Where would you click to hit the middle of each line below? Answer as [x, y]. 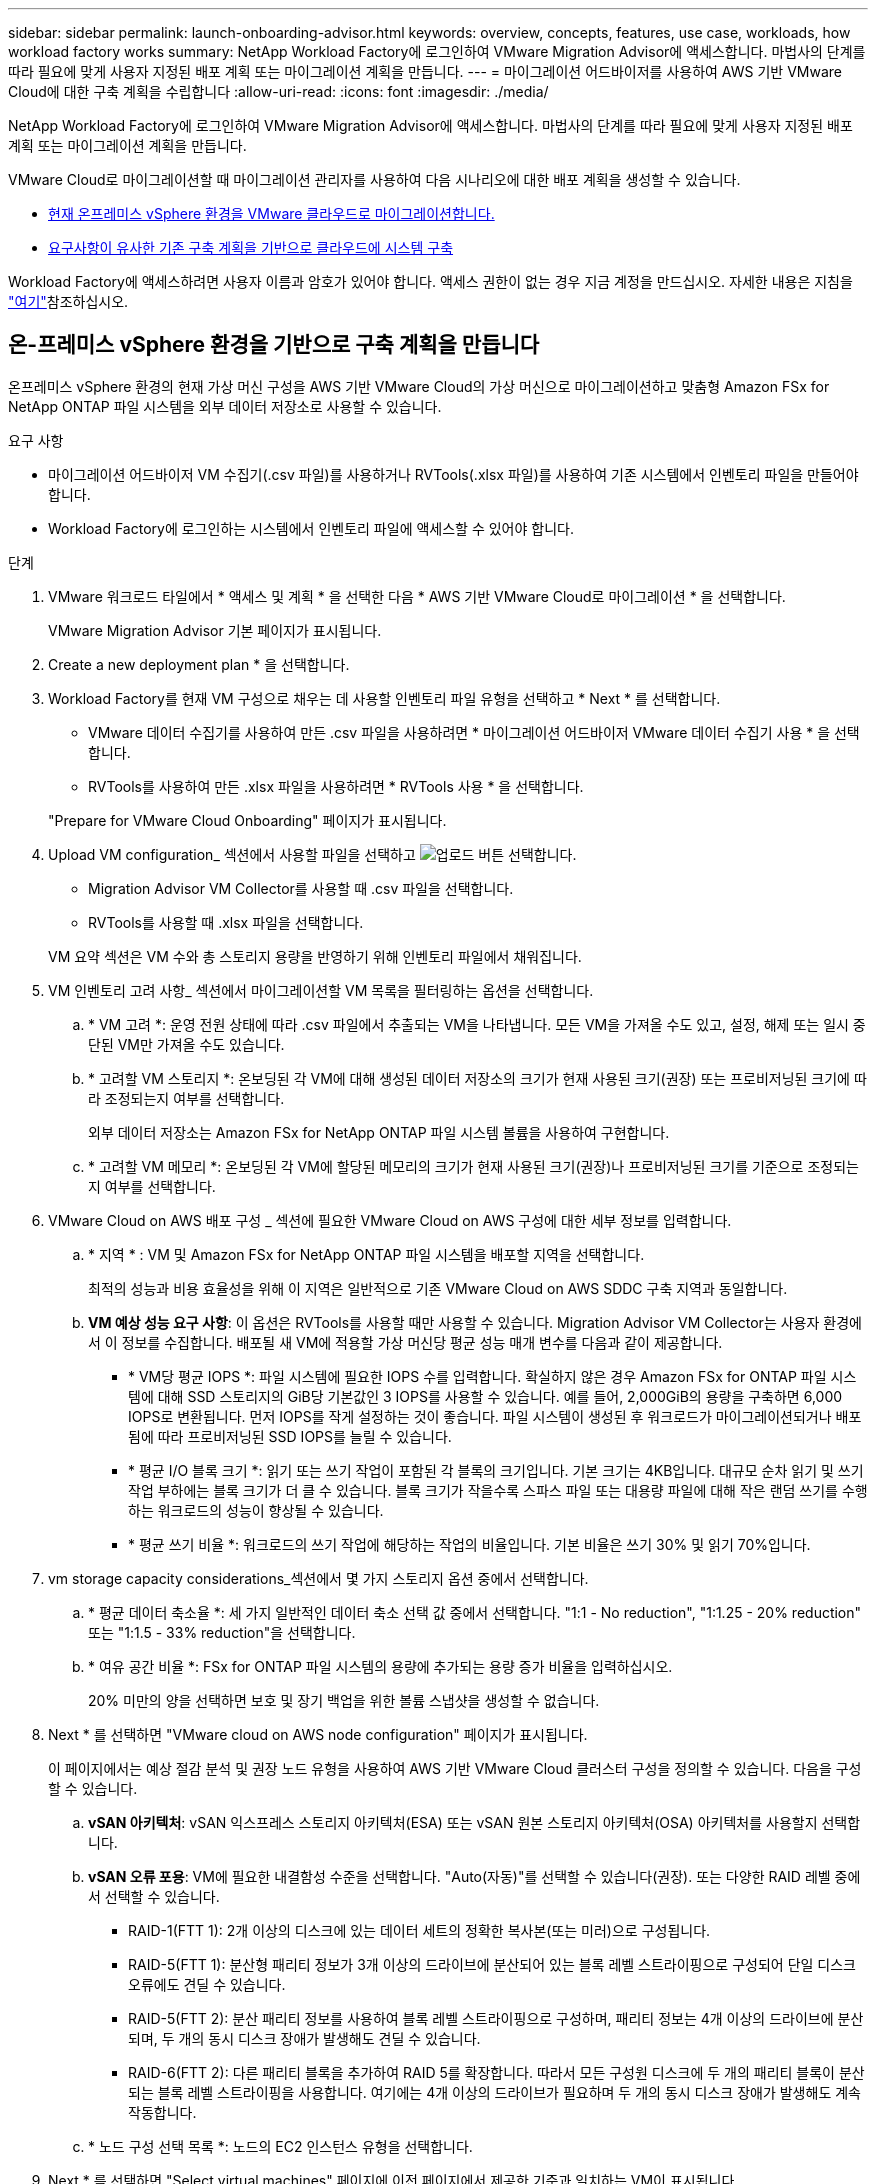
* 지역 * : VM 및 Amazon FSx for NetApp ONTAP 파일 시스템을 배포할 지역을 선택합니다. [366, 1254]
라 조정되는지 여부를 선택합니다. [186, 1098]
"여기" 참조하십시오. [68, 301]
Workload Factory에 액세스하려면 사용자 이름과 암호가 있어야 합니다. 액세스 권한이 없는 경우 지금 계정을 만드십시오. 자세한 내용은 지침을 [430, 281]
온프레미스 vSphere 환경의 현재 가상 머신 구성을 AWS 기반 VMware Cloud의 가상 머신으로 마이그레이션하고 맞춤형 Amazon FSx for [419, 386]
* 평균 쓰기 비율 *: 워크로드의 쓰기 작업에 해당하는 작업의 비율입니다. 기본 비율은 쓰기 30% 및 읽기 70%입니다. [469, 1544]
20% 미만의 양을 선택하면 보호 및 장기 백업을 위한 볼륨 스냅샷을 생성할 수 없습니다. [344, 1700]
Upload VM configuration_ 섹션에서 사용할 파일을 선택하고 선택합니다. [312, 854]
